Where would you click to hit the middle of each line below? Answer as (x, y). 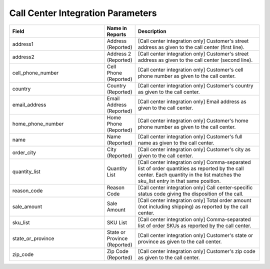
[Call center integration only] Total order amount (194, 200)
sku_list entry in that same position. (179, 181)
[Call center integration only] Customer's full (190, 136)
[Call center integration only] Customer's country (195, 85)
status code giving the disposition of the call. (190, 193)
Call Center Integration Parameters (83, 13)
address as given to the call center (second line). (195, 60)
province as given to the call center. (180, 241)
